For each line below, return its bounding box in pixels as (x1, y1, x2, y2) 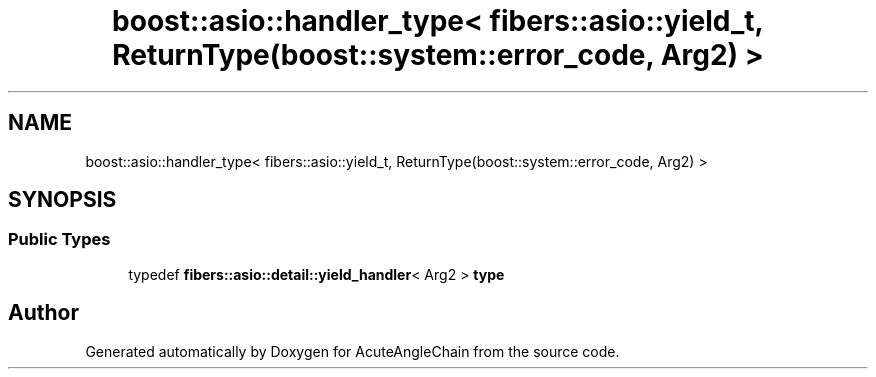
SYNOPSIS (8, 187, 117, 213)
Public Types (8, 229, 111, 250)
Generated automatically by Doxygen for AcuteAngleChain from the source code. (85, 342, 620, 360)
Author (8, 300, 79, 326)
